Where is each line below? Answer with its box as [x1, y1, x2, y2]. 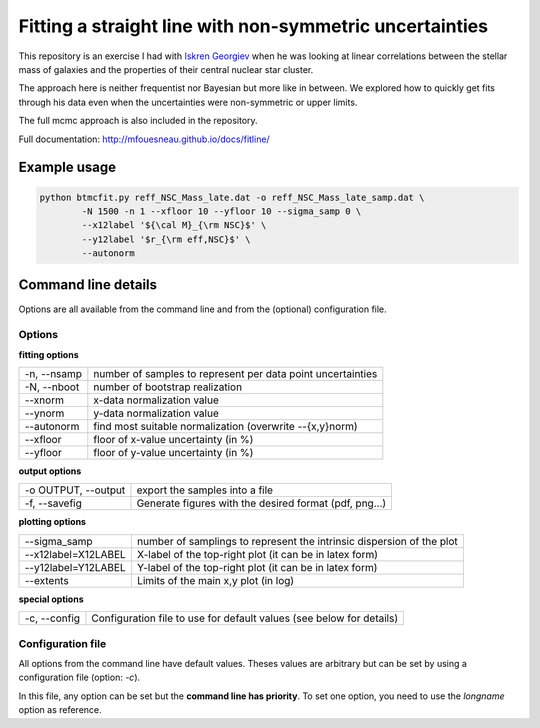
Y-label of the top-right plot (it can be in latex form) [136, 560, 378, 574]
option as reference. [18, 704, 102, 716]
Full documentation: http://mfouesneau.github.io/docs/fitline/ [18, 133, 270, 145]
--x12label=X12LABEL [24, 547, 127, 561]
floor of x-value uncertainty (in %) [93, 433, 254, 447]
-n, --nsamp [24, 367, 83, 381]
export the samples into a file [136, 483, 274, 497]
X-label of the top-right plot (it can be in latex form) [136, 547, 379, 561]
